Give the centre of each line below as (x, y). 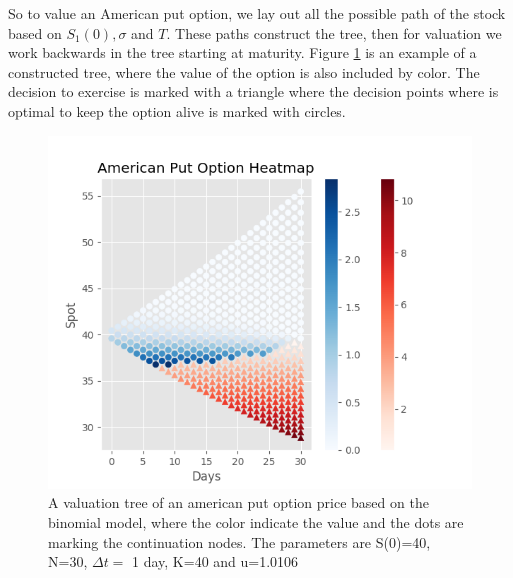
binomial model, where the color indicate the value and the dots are (256, 522)
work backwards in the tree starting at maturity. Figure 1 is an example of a (242, 52)
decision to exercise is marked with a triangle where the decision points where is (253, 91)
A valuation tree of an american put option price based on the (238, 502)
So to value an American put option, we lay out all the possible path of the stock (257, 13)
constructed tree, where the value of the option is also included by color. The (244, 71)
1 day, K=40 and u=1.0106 (215, 561)
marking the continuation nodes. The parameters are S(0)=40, (239, 541)
